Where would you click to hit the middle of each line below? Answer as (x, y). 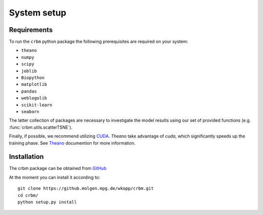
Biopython (33, 78)
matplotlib (34, 84)
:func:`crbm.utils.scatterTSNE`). (41, 127)
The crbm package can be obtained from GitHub (58, 168)
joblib (29, 71)
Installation (26, 157)
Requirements (31, 30)
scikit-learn (37, 105)
